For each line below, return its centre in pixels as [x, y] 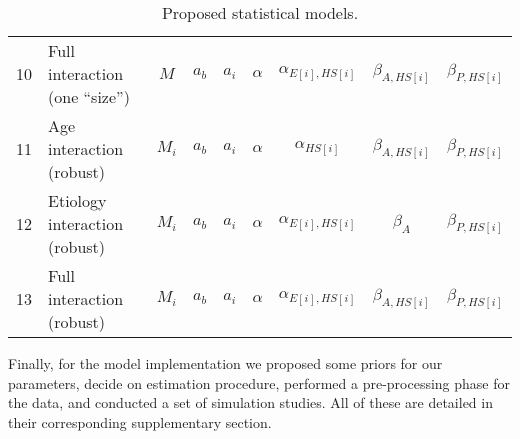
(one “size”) [89, 96]
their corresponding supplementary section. [140, 421]
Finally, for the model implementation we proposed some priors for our [225, 363]
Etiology [77, 200]
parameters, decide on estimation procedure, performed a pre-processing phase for [259, 382]
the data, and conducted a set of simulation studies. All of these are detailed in [250, 402]
